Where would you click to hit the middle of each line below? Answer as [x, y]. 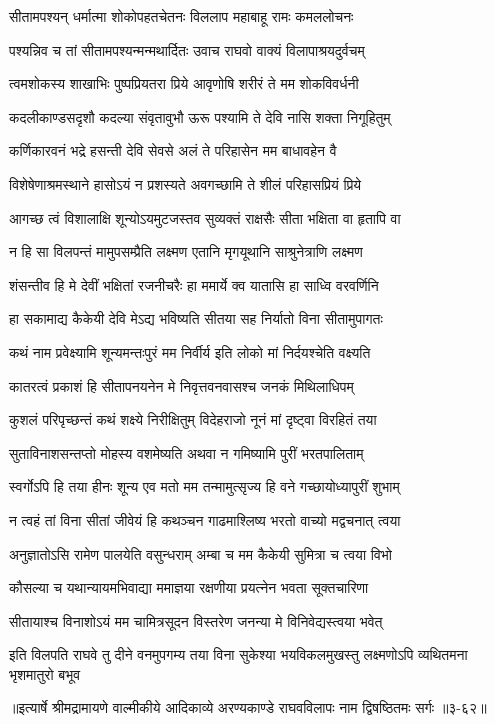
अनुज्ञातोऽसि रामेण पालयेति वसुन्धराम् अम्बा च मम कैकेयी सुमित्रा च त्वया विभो [200, 553]
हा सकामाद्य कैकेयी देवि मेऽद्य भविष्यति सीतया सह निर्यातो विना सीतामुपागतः [196, 318]
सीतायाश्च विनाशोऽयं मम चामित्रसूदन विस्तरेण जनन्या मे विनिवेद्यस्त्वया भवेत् [196, 620]
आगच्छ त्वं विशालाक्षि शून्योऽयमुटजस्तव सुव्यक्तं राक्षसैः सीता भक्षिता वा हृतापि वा [205, 217]
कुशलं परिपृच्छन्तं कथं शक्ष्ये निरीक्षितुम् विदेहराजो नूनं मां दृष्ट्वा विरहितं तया [193, 419]
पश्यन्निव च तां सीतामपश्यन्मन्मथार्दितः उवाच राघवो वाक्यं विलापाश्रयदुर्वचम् [187, 49]
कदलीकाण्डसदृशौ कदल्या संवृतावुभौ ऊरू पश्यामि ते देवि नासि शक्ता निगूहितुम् [200, 116]
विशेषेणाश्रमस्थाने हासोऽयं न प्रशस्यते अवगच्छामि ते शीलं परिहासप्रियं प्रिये [185, 183]
